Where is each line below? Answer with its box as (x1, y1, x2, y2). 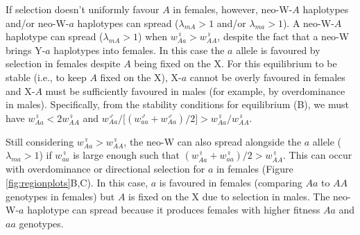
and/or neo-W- (6, 15, 69, 30)
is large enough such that (73, 148, 180, 162)
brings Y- (6, 42, 46, 57)
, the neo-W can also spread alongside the (123, 134, 302, 148)
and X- (6, 83, 35, 98)
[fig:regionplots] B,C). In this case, (6, 175, 148, 189)
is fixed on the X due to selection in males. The (128, 189, 330, 203)
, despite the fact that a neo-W (217, 29, 350, 44)
